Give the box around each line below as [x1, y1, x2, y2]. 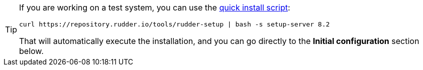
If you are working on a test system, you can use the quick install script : [19, 2, 290, 12]
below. [19, 46, 44, 56]
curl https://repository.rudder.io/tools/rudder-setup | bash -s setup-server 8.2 [19, 20, 330, 28]
